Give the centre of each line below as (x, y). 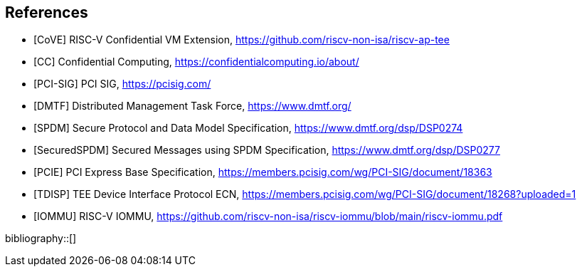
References (47, 12)
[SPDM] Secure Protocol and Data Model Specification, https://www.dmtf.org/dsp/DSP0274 (248, 128)
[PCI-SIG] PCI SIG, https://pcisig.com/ (122, 84)
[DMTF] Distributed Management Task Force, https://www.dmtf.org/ (192, 106)
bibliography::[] (41, 239)
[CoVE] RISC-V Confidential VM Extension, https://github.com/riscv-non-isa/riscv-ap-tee (242, 40)
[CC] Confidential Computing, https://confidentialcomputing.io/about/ (196, 62)
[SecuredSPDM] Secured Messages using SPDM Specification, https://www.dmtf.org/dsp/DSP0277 (267, 150)
